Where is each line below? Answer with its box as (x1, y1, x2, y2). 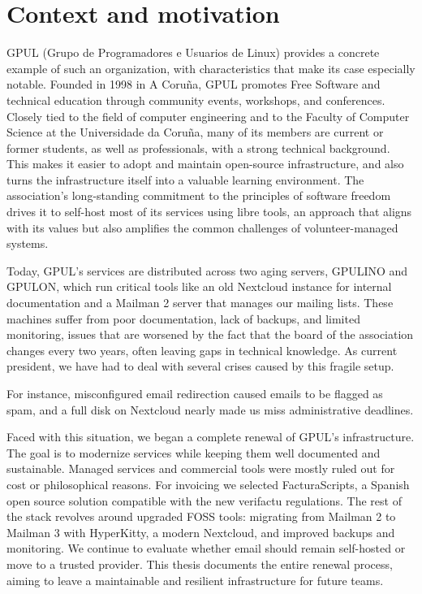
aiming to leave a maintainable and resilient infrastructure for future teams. (6, 571, 384, 588)
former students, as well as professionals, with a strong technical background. (6, 139, 390, 156)
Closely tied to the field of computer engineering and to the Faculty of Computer (6, 107, 410, 124)
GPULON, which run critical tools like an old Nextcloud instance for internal (6, 278, 392, 295)
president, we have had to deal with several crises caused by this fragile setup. (6, 358, 394, 375)
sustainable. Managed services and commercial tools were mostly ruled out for (6, 460, 395, 477)
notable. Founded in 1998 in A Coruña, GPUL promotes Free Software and (6, 76, 381, 93)
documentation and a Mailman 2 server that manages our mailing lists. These (6, 294, 394, 311)
